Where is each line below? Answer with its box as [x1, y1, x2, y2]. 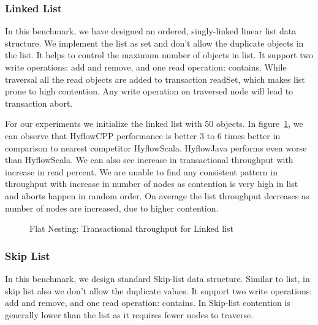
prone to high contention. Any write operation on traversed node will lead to [5, 85, 293, 97]
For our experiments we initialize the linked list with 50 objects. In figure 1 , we [5, 117, 303, 130]
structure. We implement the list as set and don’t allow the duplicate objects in [5, 36, 304, 49]
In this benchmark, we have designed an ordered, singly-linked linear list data [5, 25, 297, 37]
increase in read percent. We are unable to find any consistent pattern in [5, 165, 278, 178]
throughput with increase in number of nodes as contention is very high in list [5, 177, 298, 190]
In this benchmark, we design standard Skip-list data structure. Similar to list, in [5, 272, 310, 285]
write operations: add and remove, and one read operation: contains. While [5, 61, 287, 73]
